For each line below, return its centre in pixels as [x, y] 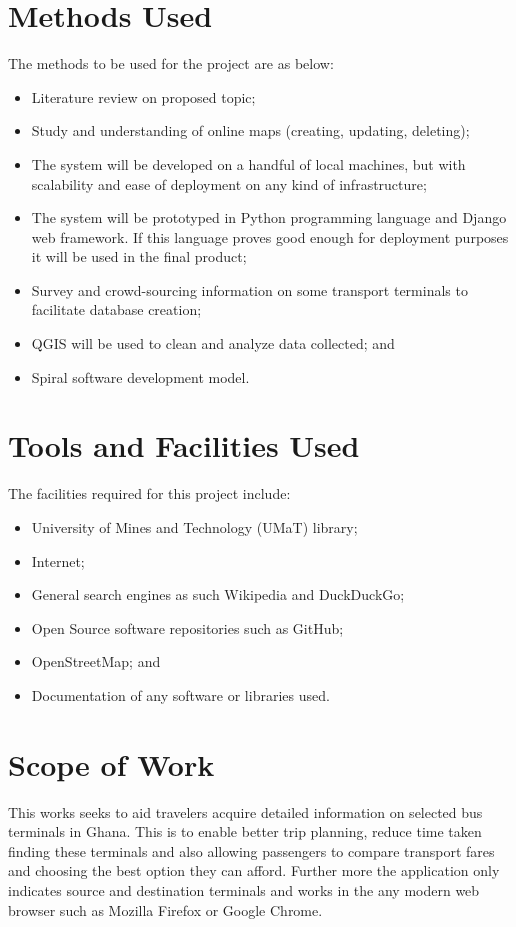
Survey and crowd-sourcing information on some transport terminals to [249, 289]
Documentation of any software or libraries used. [180, 694]
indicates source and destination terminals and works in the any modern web [244, 890]
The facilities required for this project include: [149, 493]
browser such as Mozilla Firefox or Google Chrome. [165, 909]
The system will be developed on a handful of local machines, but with [248, 163]
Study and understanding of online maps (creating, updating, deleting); [250, 130]
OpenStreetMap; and [96, 661]
